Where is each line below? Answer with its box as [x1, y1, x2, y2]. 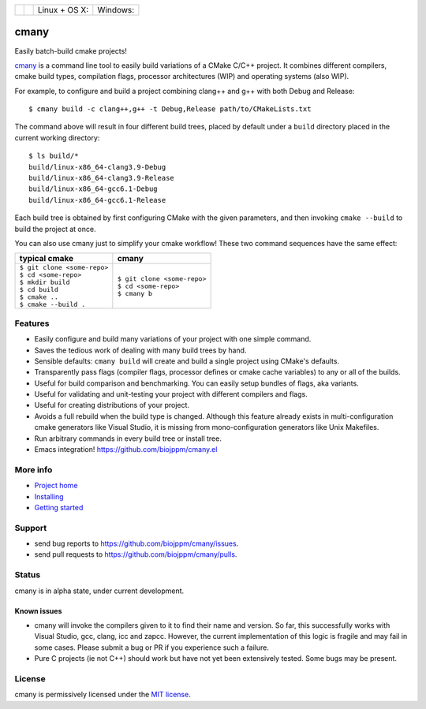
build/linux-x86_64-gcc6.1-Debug [28, 185, 158, 193]
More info [14, 464, 53, 475]
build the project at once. [14, 224, 96, 233]
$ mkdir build [19, 278, 70, 287]
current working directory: [14, 132, 100, 142]
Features [14, 318, 50, 329]
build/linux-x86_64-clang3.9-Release [28, 174, 175, 183]
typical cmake [19, 253, 74, 264]
